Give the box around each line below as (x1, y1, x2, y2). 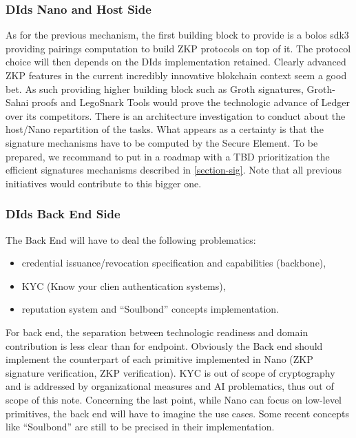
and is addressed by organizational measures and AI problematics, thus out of (6, 379, 334, 393)
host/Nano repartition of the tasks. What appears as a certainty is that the (6, 122, 324, 136)
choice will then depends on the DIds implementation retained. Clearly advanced (6, 54, 346, 69)
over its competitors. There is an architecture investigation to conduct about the (6, 108, 346, 123)
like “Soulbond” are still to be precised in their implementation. (6, 419, 275, 434)
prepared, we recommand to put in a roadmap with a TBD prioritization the (6, 149, 330, 163)
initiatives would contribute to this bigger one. (6, 176, 202, 190)
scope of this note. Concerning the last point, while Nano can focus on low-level (6, 392, 342, 406)
